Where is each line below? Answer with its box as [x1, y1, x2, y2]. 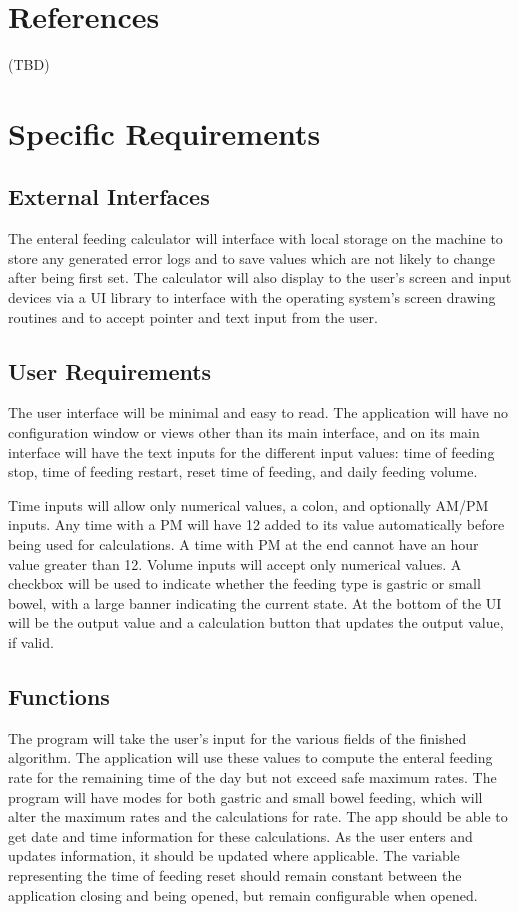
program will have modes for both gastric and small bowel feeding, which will [8, 786, 483, 807]
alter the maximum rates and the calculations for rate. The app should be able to [8, 806, 508, 827]
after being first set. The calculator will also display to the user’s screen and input [8, 267, 512, 288]
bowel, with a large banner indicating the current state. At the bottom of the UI [8, 592, 502, 613]
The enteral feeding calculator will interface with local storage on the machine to [8, 228, 503, 249]
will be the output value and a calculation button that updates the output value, [8, 612, 504, 633]
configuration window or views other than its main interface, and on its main [8, 422, 480, 443]
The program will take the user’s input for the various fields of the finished [8, 727, 467, 748]
